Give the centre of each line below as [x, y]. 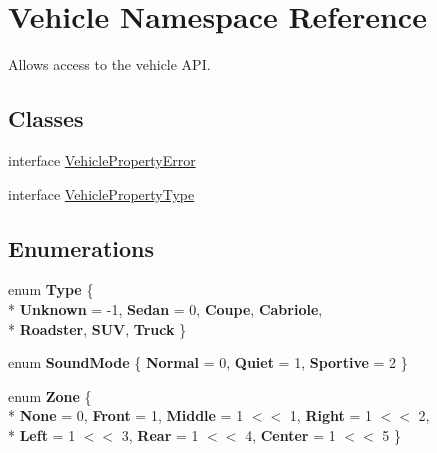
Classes [46, 118]
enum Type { [51, 289]
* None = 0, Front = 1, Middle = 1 [126, 415]
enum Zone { [50, 395]
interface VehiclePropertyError [102, 159]
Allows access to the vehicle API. [109, 64]
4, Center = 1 [290, 434]
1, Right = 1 [330, 415]
